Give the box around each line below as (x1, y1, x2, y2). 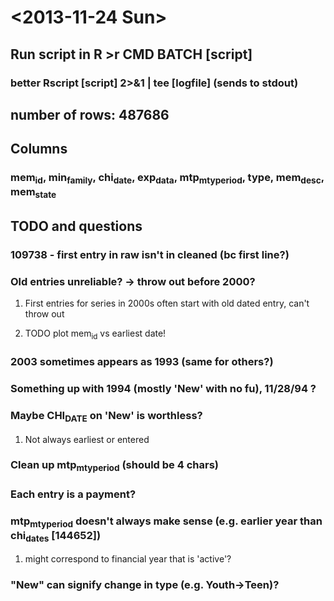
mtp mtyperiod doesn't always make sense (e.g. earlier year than (10, 514, 323, 530)
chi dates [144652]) (10, 528, 102, 545)
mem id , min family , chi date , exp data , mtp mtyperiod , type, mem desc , (10, 171, 325, 186)
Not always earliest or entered (24, 433, 150, 445)
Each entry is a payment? (10, 487, 137, 501)
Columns (10, 141, 68, 158)
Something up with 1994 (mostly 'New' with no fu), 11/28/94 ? (10, 381, 317, 395)
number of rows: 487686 (10, 106, 170, 123)
